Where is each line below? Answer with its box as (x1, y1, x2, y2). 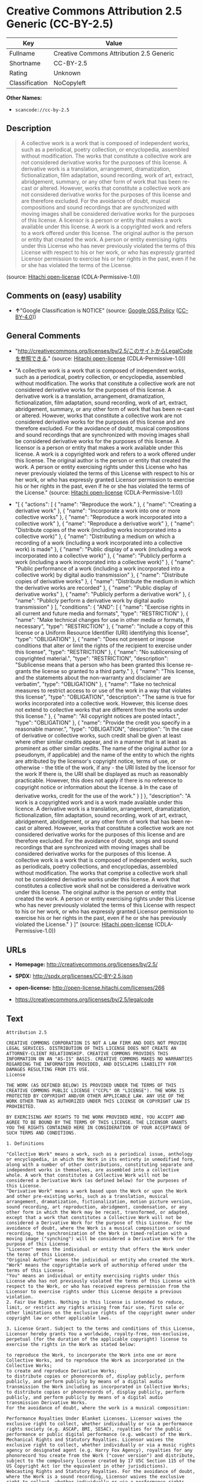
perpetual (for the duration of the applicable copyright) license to (6, 1336, 188, 1342)
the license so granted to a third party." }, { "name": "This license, (32, 668, 195, 675)
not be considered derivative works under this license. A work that (14, 876, 180, 883)
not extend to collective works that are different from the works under (14, 706, 189, 714)
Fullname (9, 49, 35, 57)
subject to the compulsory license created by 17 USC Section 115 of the (6, 1458, 196, 1464)
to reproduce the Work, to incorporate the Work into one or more (6, 1352, 177, 1358)
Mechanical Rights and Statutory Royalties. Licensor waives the (6, 1437, 174, 1443)
